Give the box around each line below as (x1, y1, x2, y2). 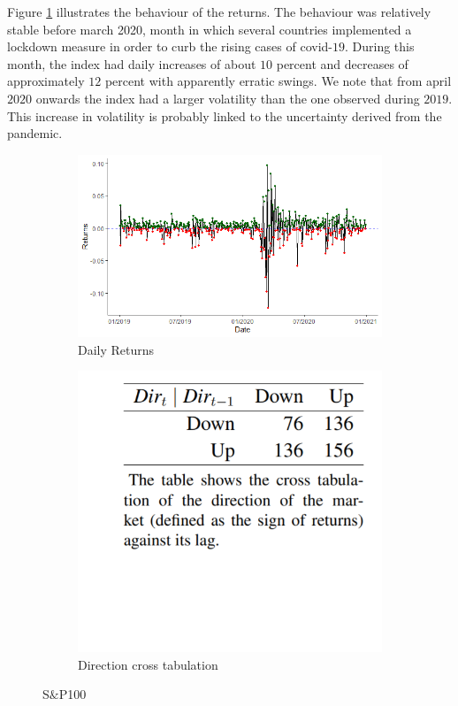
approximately (7, 72, 85, 90)
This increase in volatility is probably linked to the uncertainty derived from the (7, 106, 442, 125)
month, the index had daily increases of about (7, 54, 256, 73)
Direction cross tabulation (78, 655, 218, 673)
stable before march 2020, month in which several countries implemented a (7, 19, 412, 38)
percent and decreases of (276, 54, 408, 73)
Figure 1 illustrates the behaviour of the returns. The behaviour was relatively (7, 3, 431, 20)
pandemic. (7, 124, 63, 142)
